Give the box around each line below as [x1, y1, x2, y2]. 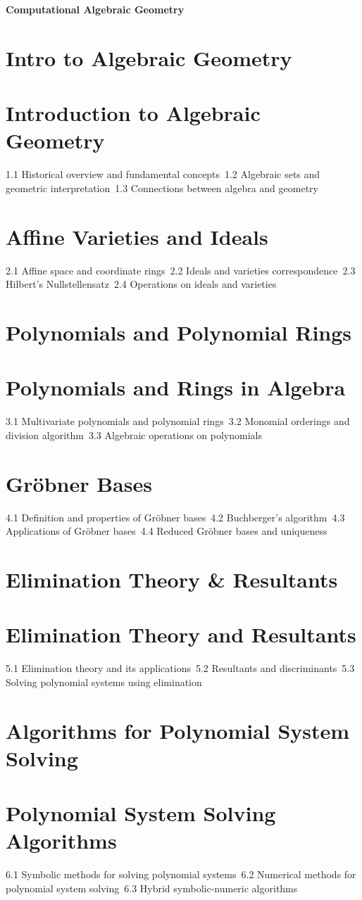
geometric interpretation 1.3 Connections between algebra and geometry [6, 180, 318, 195]
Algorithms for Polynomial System [6, 716, 350, 744]
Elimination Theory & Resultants [6, 564, 338, 593]
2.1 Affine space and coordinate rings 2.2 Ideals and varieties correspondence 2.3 [6, 262, 356, 277]
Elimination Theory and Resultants [6, 620, 356, 649]
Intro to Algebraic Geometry [6, 43, 292, 72]
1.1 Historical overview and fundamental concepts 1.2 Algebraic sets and [6, 167, 320, 182]
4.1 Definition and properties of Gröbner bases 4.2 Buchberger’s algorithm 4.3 [6, 509, 345, 524]
